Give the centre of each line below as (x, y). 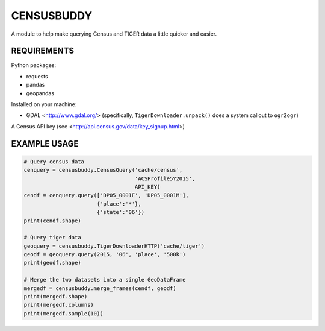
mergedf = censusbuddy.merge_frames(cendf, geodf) (100, 288)
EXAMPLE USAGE (45, 144)
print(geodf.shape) (52, 263)
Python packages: (34, 65)
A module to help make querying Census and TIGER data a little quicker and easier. (114, 34)
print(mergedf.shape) (56, 297)
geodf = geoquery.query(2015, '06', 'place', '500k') (105, 254)
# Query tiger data (52, 238)
